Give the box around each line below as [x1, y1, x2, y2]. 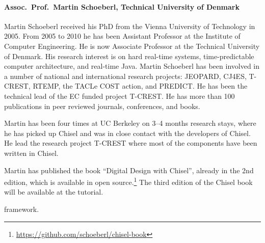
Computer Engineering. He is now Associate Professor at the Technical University [4, 40, 260, 51]
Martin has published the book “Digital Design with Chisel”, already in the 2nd [4, 165, 254, 175]
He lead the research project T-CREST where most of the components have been [4, 138, 257, 148]
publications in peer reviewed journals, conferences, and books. [4, 100, 200, 111]
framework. [4, 203, 39, 214]
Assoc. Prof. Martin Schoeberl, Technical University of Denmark [4, 1, 240, 12]
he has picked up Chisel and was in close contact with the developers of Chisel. [4, 127, 251, 138]
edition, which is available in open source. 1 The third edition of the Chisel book [4, 175, 253, 187]
